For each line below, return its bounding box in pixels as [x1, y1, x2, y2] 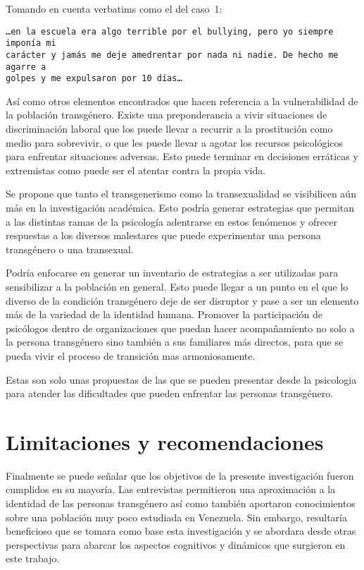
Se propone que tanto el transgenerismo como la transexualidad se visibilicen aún [6, 186, 356, 201]
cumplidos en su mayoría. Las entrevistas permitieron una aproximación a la [6, 482, 336, 497]
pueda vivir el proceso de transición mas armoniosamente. [6, 348, 256, 363]
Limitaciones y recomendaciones [6, 427, 324, 456]
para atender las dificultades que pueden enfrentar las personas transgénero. [6, 386, 334, 401]
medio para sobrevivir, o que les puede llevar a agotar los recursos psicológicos [6, 135, 344, 150]
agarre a [6, 61, 46, 72]
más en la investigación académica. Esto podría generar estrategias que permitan [6, 200, 355, 215]
